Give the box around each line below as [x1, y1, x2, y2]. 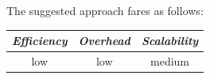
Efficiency [12, 32, 68, 49]
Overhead [78, 32, 130, 49]
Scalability [141, 32, 199, 49]
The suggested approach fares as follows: [6, 2, 204, 18]
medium [150, 52, 189, 69]
